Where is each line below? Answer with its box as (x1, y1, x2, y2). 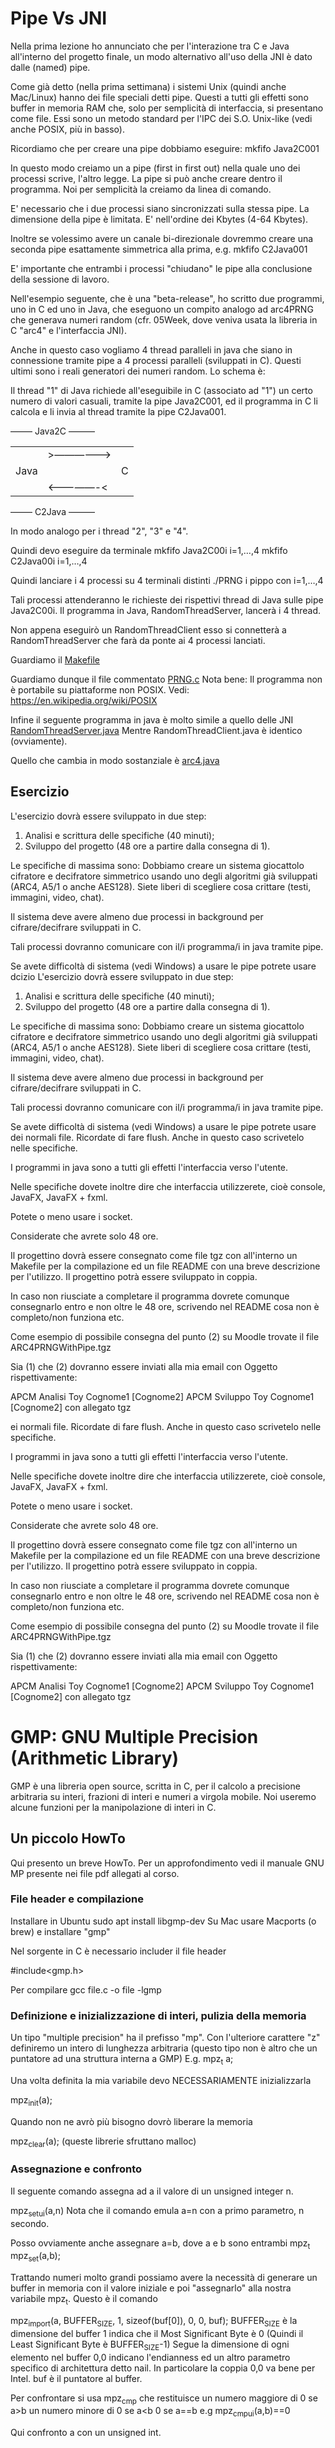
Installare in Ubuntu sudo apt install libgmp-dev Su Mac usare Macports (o (10, 1915, 317, 1927)
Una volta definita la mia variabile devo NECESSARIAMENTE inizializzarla (10, 2074, 312, 2086)
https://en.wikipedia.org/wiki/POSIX (10, 694, 158, 706)
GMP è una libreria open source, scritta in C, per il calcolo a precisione (10, 1780, 301, 1792)
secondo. (10, 2217, 50, 2229)
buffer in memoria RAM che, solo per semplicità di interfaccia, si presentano (10, 102, 324, 114)
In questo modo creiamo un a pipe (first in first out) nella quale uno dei (10, 162, 301, 174)
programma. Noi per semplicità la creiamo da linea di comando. (10, 183, 272, 195)
